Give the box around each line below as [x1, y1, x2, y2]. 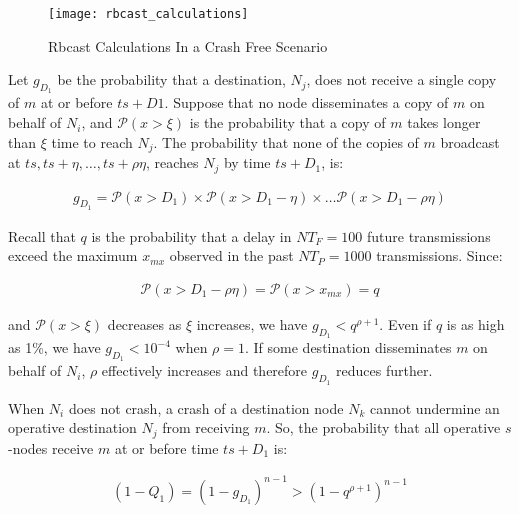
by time [223, 152, 271, 173]
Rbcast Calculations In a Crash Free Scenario [48, 35, 328, 56]
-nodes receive [8, 437, 94, 458]
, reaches [145, 152, 199, 173]
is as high [446, 314, 505, 334]
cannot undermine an [369, 397, 500, 418]
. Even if [379, 314, 432, 334]
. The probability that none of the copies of [153, 131, 419, 152]
